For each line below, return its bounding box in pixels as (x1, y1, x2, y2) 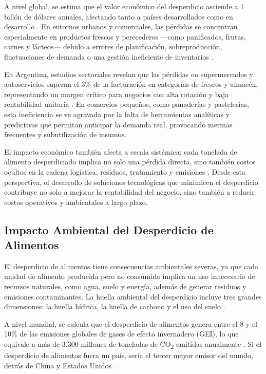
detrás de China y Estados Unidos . (4, 360, 116, 370)
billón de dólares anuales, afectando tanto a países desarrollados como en (4, 11, 233, 22)
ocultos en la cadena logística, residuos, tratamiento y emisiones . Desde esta (4, 166, 245, 177)
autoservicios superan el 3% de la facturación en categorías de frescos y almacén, (4, 79, 258, 89)
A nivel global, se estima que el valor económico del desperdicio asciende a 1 (4, 1, 244, 11)
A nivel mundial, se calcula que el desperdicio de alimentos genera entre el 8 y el (4, 318, 258, 329)
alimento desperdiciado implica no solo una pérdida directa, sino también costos (4, 156, 256, 167)
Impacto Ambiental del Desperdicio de (4, 221, 214, 237)
